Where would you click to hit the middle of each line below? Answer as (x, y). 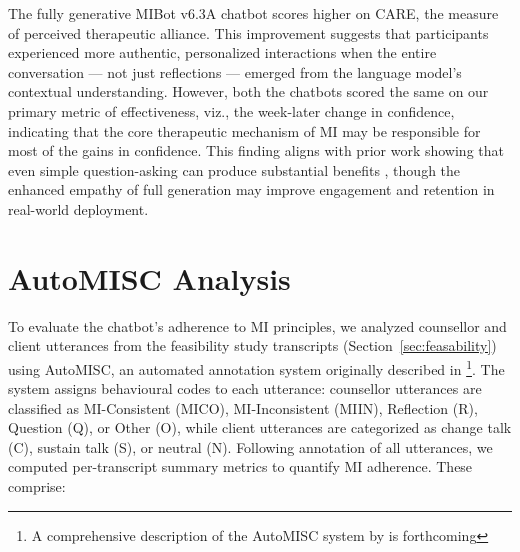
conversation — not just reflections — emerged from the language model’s (235, 71)
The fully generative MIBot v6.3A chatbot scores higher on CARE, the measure (253, 13)
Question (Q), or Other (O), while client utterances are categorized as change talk (260, 427)
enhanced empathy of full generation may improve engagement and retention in (251, 189)
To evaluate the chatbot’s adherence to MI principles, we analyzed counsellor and (257, 325)
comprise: (37, 486)
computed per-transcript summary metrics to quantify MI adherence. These (240, 466)
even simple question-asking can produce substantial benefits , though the (234, 169)
